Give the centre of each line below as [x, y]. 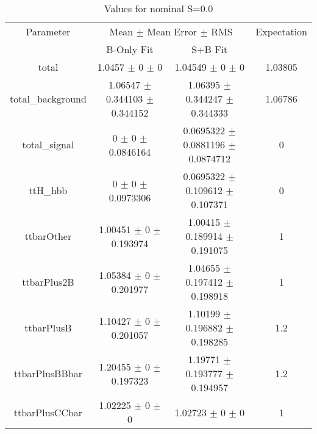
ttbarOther [48, 236]
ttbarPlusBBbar [48, 373]
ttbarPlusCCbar [48, 412]
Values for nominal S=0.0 [158, 8]
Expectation [281, 31]
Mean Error [172, 31]
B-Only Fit [130, 49]
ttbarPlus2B [48, 282]
